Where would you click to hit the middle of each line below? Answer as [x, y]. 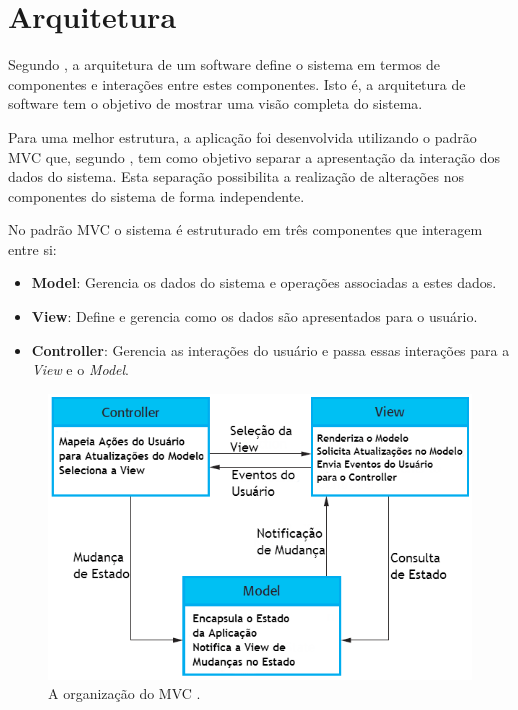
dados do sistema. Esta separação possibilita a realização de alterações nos [236, 176]
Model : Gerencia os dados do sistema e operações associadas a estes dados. [264, 282]
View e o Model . [80, 369]
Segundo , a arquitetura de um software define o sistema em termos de [224, 64]
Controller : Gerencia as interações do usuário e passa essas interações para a [270, 349]
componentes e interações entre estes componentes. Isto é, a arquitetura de [237, 83]
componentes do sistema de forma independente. [156, 195]
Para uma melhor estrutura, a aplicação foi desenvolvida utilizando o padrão [242, 136]
